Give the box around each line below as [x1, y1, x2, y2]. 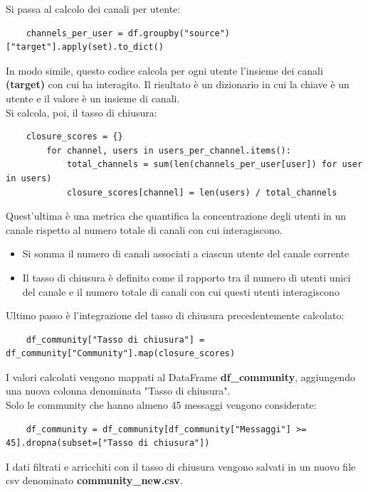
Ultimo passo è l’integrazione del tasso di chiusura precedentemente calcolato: [6, 308, 345, 323]
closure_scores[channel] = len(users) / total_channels [66, 187, 337, 198]
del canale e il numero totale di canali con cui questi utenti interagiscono [22, 284, 340, 299]
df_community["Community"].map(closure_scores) [6, 348, 236, 359]
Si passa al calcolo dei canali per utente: [6, 1, 181, 16]
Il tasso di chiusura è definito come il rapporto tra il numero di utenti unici [22, 269, 351, 284]
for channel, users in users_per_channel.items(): [46, 145, 291, 156]
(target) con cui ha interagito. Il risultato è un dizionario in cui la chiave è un [6, 77, 349, 92]
